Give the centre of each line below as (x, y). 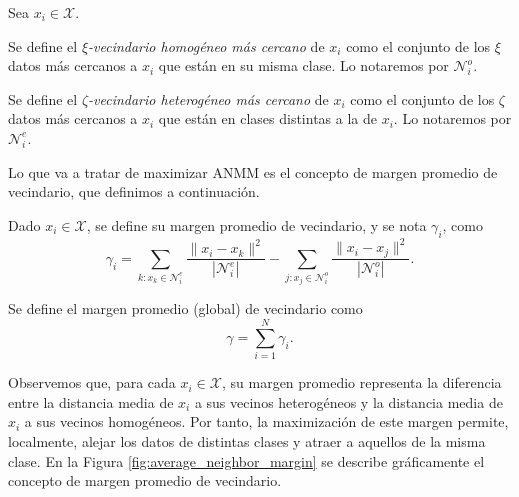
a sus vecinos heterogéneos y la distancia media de (348, 401)
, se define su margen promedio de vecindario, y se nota (256, 224)
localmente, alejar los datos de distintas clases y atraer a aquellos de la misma (247, 440)
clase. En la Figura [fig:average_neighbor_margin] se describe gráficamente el (246, 460)
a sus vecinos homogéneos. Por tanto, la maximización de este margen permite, (266, 421)
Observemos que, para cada (92, 382)
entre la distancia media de (91, 401)
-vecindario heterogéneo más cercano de (208, 98)
